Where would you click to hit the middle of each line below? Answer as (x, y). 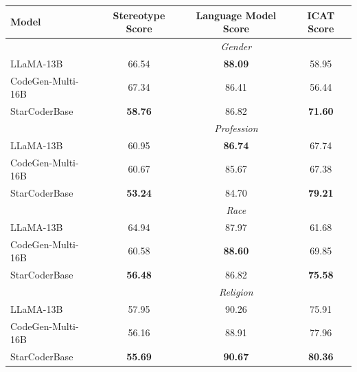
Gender (236, 46)
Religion (236, 291)
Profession (236, 128)
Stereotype (139, 15)
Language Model (236, 15)
